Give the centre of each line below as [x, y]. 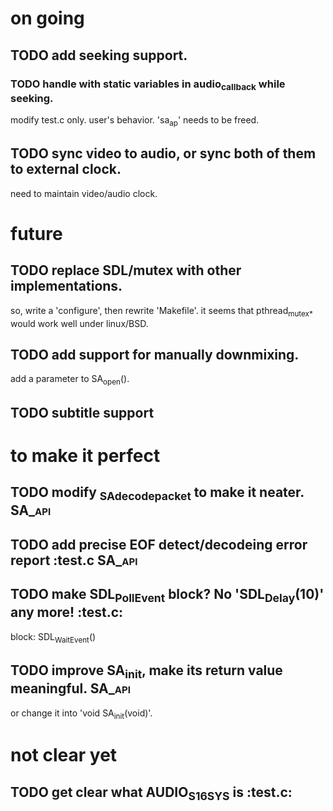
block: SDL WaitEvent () [53, 637]
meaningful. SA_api [70, 688]
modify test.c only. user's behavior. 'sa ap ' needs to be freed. [135, 121]
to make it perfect [85, 455]
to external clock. [66, 169]
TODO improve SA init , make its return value [146, 672]
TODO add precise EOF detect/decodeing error [159, 544]
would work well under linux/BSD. [79, 323]
